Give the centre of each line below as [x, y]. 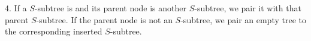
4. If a [16, 8]
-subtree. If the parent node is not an [104, 19]
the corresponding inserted [54, 31]
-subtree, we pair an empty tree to [243, 19]
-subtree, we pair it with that [248, 8]
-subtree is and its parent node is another [111, 8]
